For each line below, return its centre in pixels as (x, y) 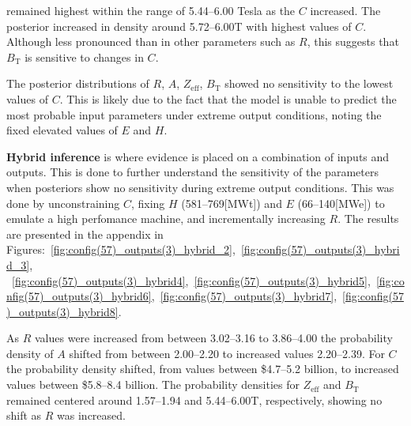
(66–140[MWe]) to (341, 203)
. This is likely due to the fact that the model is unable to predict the (228, 98)
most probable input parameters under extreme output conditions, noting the (194, 114)
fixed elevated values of (62, 130)
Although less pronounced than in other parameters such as (151, 41)
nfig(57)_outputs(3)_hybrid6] (79, 296)
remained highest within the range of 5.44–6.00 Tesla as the (151, 10)
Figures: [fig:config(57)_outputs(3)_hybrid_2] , (121, 249)
